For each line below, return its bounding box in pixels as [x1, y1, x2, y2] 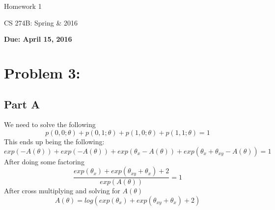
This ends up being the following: [4, 136, 105, 146]
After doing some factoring [4, 156, 84, 166]
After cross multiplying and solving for [4, 185, 120, 196]
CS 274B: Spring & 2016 [4, 17, 78, 27]
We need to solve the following [4, 119, 96, 130]
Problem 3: [4, 62, 81, 82]
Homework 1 [4, 1, 42, 11]
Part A [4, 96, 40, 111]
